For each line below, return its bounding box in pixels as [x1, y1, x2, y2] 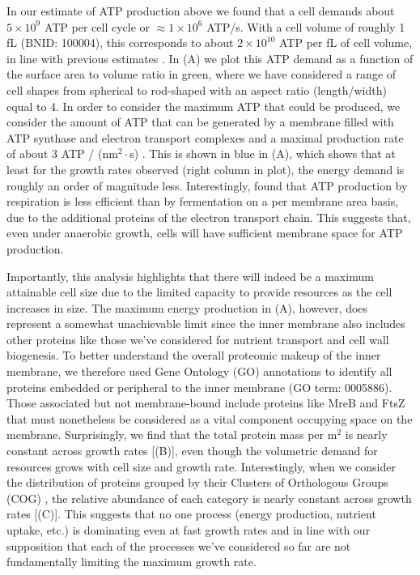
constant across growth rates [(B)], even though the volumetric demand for [6, 442, 378, 459]
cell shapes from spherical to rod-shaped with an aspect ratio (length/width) [6, 81, 387, 98]
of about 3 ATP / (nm [6, 145, 118, 162]
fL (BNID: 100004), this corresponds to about [6, 34, 234, 51]
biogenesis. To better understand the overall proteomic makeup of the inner [6, 347, 381, 364]
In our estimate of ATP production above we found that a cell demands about [6, 2, 395, 19]
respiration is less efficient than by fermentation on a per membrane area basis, [6, 193, 399, 210]
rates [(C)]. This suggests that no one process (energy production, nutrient [6, 505, 376, 522]
